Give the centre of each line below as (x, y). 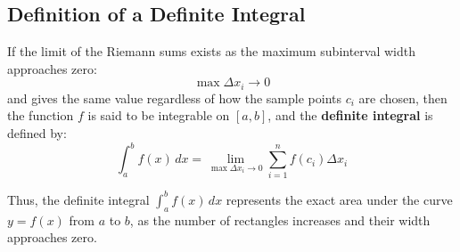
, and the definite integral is (350, 115)
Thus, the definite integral (78, 199)
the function (41, 115)
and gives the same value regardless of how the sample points (174, 98)
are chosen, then (403, 98)
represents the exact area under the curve (339, 199)
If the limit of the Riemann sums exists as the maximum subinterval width (211, 51)
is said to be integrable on (159, 115)
